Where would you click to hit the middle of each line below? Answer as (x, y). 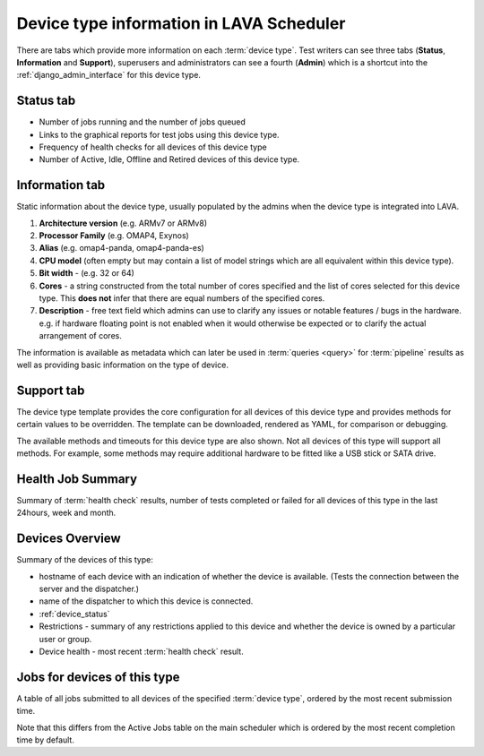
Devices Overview (69, 539)
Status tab (46, 101)
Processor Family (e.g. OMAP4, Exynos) (114, 236)
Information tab (61, 185)
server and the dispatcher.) (89, 589)
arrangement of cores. (81, 336)
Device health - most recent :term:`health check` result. (141, 652)
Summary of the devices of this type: (85, 560)
